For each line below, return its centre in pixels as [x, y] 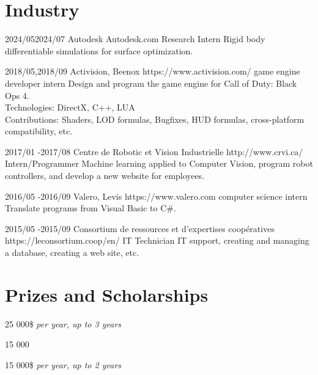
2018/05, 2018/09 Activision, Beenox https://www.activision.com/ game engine [153, 71]
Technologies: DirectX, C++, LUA [70, 107]
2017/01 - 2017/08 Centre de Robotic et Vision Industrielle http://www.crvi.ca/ [154, 151]
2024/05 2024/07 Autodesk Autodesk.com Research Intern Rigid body [135, 39]
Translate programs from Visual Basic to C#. [91, 208]
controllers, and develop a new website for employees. [105, 176]
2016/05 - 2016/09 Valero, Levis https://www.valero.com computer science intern [156, 196]
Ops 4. [17, 95]
